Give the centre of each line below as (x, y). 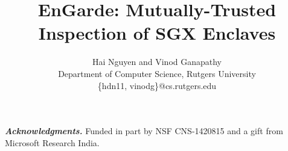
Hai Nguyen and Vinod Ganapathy (157, 62)
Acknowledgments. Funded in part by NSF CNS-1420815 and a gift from (144, 131)
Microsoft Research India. (52, 142)
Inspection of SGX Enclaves (157, 33)
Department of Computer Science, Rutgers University (157, 73)
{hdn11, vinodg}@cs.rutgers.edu (157, 85)
